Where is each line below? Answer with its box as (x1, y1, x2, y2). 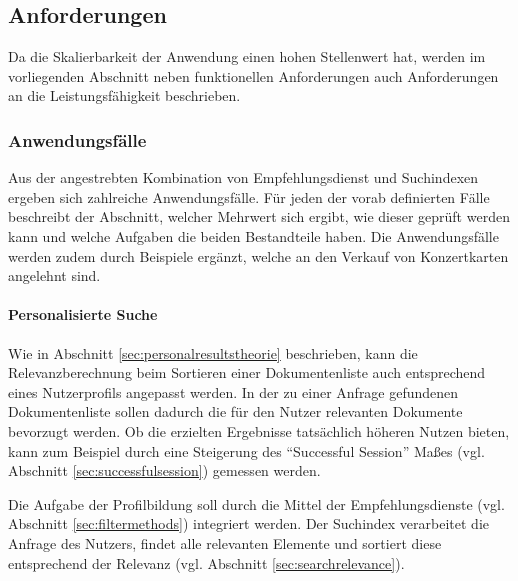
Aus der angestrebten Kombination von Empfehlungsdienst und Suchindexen (8, 167, 479, 188)
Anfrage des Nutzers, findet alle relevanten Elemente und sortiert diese (8, 532, 442, 553)
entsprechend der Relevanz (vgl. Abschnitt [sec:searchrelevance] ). (8, 552, 405, 573)
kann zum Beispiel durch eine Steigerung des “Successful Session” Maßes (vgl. (8, 440, 485, 461)
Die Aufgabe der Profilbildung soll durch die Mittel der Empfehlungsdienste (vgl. (8, 493, 505, 514)
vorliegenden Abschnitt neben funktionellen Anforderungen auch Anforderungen (8, 65, 499, 86)
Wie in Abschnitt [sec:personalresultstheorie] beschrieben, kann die (8, 342, 418, 363)
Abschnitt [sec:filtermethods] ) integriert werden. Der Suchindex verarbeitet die (8, 513, 489, 534)
